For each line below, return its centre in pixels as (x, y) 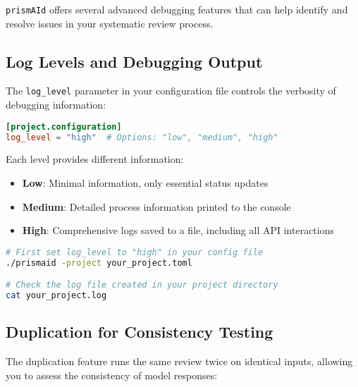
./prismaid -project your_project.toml (99, 263)
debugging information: (56, 105)
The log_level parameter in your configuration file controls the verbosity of (171, 91)
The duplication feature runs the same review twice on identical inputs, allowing (179, 361)
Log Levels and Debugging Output (134, 61)
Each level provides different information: (95, 159)
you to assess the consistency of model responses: (112, 375)
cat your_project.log (56, 296)
